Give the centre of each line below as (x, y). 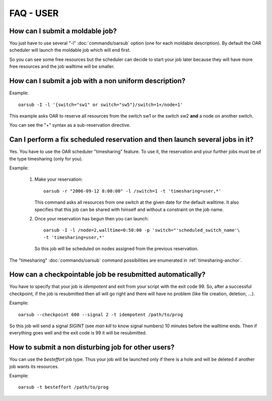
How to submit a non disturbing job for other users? (92, 347)
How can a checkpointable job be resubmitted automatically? (108, 275)
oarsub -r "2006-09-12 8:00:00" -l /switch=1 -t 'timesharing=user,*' (132, 191)
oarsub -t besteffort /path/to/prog (63, 387)
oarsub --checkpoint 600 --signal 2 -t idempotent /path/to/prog (101, 314)
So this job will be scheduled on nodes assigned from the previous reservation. (117, 249)
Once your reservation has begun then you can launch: (92, 218)
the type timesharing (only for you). (46, 158)
